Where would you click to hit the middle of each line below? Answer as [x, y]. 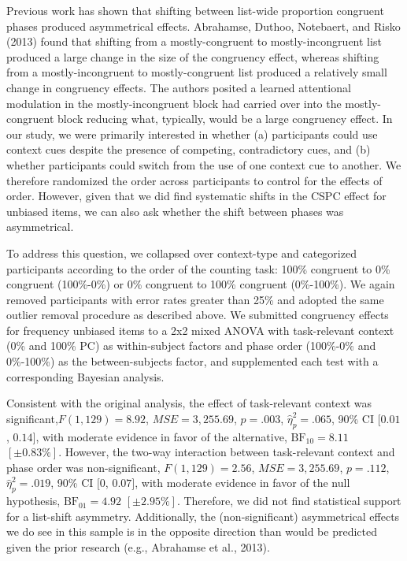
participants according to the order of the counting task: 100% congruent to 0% [198, 268]
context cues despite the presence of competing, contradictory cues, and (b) [189, 149]
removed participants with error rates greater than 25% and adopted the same [195, 299]
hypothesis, [33, 501]
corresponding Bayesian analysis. [85, 376]
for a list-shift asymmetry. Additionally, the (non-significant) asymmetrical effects [203, 516]
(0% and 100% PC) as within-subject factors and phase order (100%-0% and [191, 346]
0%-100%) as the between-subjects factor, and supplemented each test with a [192, 361]
